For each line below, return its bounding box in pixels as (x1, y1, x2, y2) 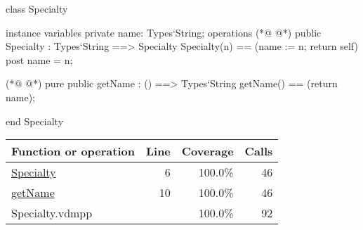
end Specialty (6, 113, 64, 128)
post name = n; (6, 52, 73, 67)
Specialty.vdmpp (11, 205, 93, 222)
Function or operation (11, 143, 135, 160)
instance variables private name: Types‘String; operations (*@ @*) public (6, 25, 322, 39)
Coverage (181, 143, 234, 160)
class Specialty (6, 1, 68, 15)
